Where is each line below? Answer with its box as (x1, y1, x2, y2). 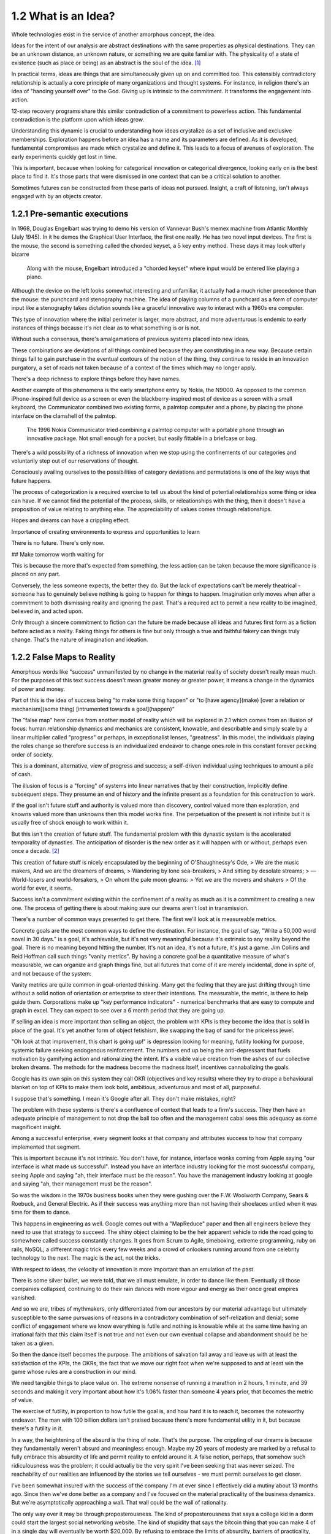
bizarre (11, 250, 30, 258)
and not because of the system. (11, 969, 92, 977)
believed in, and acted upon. (11, 607, 83, 615)
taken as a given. (11, 1339, 55, 1347)
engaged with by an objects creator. (11, 193, 102, 200)
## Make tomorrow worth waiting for (11, 550, 104, 558)
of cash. (11, 771, 32, 778)
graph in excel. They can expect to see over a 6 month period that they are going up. (11, 1007, 226, 1014)
